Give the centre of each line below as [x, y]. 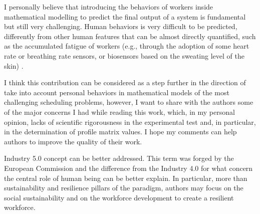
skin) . [14, 65]
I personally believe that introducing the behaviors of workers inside [109, 7]
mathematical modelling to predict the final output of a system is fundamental [125, 16]
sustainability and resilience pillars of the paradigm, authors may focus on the [124, 188]
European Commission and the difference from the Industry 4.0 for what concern [128, 168]
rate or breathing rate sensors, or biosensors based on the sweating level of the [124, 55]
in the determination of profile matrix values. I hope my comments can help [120, 132]
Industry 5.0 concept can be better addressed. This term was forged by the [119, 158]
